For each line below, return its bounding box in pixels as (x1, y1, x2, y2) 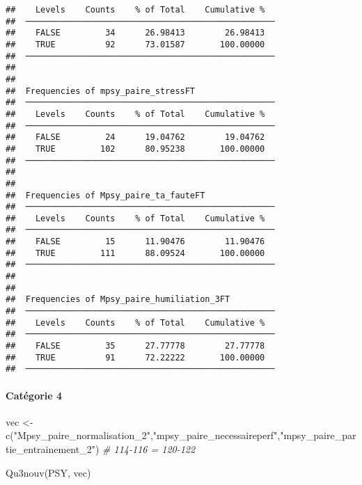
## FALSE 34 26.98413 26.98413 (6, 28, 265, 38)
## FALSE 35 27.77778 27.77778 (6, 341, 265, 351)
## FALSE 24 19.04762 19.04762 (6, 132, 265, 143)
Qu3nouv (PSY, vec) (6, 465, 91, 479)
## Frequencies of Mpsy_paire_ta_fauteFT (6, 190, 205, 200)
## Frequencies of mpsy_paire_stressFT (6, 86, 196, 96)
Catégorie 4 (6, 388, 63, 402)
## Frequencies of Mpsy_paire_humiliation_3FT (6, 294, 230, 305)
